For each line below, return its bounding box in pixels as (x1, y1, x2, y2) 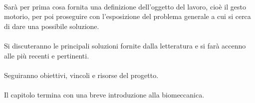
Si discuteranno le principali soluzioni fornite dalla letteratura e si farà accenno (4, 40, 246, 50)
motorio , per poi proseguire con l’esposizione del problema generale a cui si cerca (4, 11, 251, 21)
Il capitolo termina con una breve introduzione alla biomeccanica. (4, 89, 205, 99)
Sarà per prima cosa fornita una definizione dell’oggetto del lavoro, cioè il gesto (4, 1, 246, 11)
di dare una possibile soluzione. (4, 20, 99, 31)
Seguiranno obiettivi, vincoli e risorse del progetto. (4, 69, 159, 80)
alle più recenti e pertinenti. (4, 50, 89, 60)
